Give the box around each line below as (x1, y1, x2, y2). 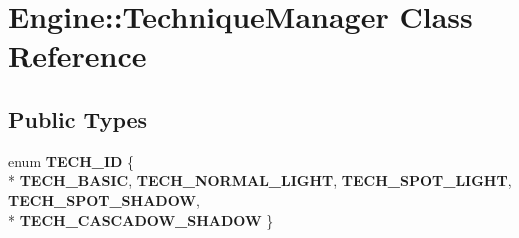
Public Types (8, 103, 148, 134)
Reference (8, 35, 147, 76)
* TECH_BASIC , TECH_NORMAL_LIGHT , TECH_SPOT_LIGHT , (8, 170, 512, 191)
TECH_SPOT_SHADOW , (8, 189, 200, 210)
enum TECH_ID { (8, 150, 135, 171)
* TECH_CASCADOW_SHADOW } (8, 209, 274, 230)
